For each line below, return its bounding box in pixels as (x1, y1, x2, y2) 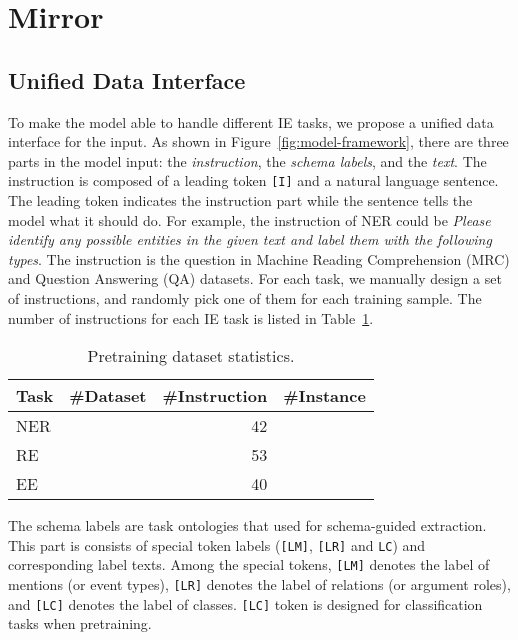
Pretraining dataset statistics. (87, 344, 295, 368)
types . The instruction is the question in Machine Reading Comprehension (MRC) (8, 248, 510, 269)
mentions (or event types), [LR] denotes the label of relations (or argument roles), (8, 574, 511, 595)
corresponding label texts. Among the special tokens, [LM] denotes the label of (8, 554, 490, 575)
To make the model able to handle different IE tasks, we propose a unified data (8, 111, 494, 132)
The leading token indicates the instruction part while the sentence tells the (8, 190, 473, 211)
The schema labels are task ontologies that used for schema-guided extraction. (8, 515, 487, 536)
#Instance (283, 384, 366, 408)
